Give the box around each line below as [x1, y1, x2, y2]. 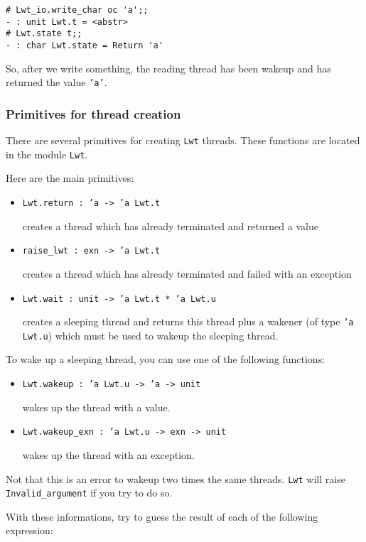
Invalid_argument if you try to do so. [6, 485, 173, 500]
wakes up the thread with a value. [22, 399, 171, 414]
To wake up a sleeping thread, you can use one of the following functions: [6, 352, 325, 367]
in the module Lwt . [6, 146, 88, 161]
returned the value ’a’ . [6, 75, 107, 90]
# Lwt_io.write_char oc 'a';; [6, 5, 149, 15]
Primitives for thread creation [6, 104, 181, 122]
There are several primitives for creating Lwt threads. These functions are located [6, 133, 360, 148]
